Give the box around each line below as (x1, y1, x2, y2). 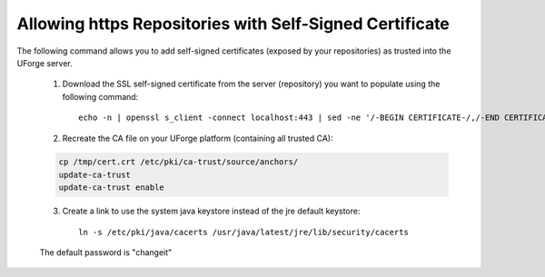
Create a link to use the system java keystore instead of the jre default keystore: (62, 205, 361, 217)
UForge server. (16, 57, 73, 68)
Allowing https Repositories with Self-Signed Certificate (16, 14, 450, 34)
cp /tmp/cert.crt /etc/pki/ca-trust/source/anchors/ (58, 157, 299, 167)
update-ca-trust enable (58, 183, 165, 193)
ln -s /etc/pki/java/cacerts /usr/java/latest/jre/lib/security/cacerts (78, 227, 409, 237)
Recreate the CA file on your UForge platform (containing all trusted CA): (62, 133, 333, 143)
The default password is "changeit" (39, 247, 173, 258)
